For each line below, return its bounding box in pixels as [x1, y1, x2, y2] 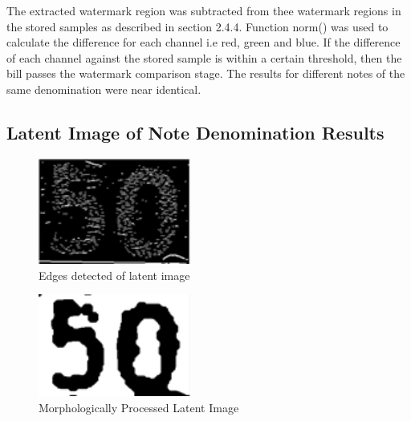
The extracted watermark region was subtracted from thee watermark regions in [6, 2, 401, 18]
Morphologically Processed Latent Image [39, 399, 239, 415]
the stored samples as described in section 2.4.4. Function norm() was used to [6, 18, 389, 34]
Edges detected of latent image [39, 266, 190, 283]
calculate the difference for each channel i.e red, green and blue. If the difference [6, 34, 401, 51]
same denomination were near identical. [6, 80, 201, 97]
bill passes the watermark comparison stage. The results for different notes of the [6, 65, 405, 82]
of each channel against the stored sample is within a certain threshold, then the [6, 49, 402, 66]
